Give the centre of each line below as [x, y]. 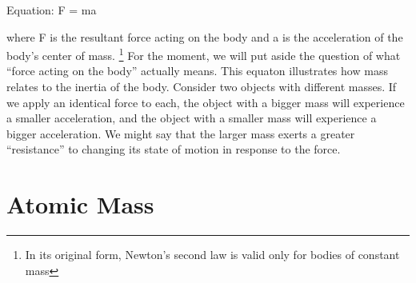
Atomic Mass [80, 204]
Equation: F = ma [52, 10]
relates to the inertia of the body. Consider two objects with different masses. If [202, 87]
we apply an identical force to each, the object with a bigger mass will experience [206, 102]
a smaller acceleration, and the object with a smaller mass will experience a [192, 118]
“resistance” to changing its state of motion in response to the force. [174, 149]
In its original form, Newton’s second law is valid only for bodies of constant [212, 255]
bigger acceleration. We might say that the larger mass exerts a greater [181, 133]
